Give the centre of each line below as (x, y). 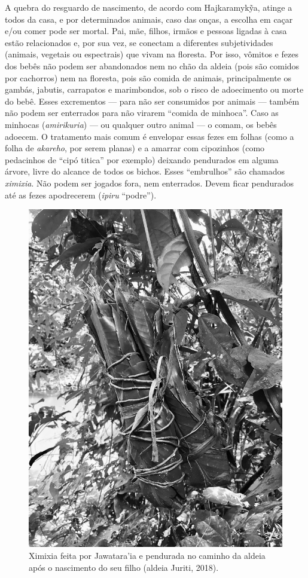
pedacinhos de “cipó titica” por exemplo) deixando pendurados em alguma (142, 159)
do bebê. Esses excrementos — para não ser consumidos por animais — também (152, 101)
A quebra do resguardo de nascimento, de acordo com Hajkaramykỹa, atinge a (149, 7)
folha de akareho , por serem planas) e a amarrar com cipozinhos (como (135, 148)
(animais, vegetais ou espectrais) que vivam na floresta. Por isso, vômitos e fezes (152, 54)
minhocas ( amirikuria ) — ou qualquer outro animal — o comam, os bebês (141, 124)
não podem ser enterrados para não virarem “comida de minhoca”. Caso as (142, 113)
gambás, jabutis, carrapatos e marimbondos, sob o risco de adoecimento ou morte (154, 89)
